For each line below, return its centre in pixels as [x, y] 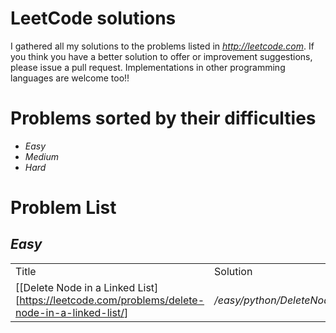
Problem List [63, 208]
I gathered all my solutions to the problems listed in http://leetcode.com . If [162, 46]
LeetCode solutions [93, 18]
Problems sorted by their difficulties [163, 118]
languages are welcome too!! [70, 78]
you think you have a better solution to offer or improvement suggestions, [161, 56]
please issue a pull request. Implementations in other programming [148, 67]
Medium [42, 156]
